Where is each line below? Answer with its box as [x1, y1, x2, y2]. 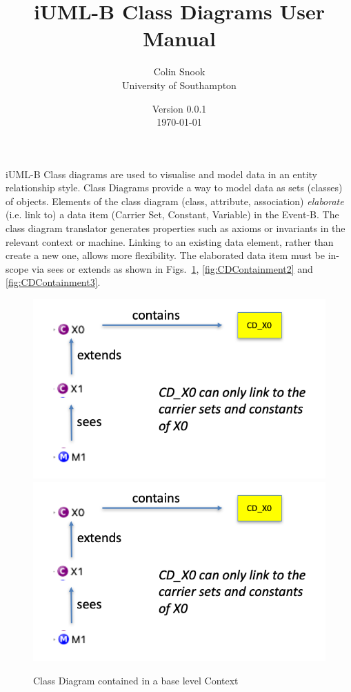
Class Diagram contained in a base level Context [33, 673, 239, 687]
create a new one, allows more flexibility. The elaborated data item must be [6, 248, 325, 262]
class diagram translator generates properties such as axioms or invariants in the [6, 221, 345, 236]
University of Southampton [122, 77, 237, 92]
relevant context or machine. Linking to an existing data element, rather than [6, 234, 334, 249]
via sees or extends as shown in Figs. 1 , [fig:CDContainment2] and [31, 261, 313, 276]
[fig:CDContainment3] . [6, 275, 101, 289]
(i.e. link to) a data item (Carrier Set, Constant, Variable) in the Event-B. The [6, 207, 339, 222]
